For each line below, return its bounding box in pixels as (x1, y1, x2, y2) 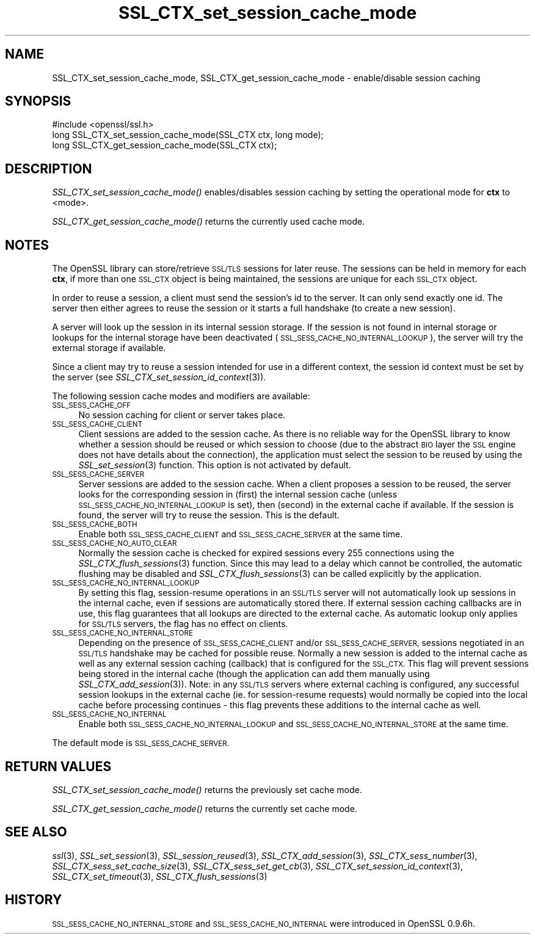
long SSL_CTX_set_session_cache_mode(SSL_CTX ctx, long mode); (52, 129, 324, 140)
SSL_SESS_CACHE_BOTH (52, 520, 137, 529)
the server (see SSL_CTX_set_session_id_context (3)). (52, 372, 266, 383)
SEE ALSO (5, 824, 67, 840)
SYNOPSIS (5, 93, 71, 109)
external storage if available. (52, 343, 166, 353)
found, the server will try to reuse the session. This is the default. (78, 510, 340, 521)
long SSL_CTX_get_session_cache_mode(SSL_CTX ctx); (52, 140, 277, 151)
